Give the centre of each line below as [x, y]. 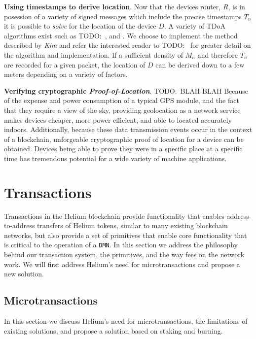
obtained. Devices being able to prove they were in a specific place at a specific [123, 149]
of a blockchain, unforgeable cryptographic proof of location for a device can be [124, 139]
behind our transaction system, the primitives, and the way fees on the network [124, 254]
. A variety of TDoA [195, 26]
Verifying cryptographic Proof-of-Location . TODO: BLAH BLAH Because [126, 90]
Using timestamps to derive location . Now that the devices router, [112, 6]
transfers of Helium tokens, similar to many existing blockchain [132, 225]
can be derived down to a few [200, 64]
